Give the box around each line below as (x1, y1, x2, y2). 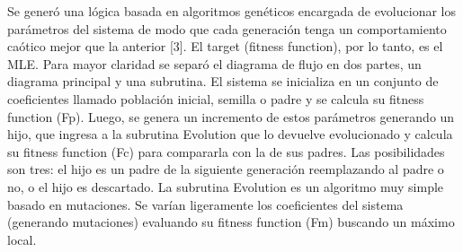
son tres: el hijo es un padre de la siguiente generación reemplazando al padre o (7, 160, 444, 178)
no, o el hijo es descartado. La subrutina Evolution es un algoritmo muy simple (7, 177, 444, 196)
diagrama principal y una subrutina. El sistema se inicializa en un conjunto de (7, 72, 439, 91)
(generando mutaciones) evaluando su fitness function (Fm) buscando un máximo (7, 213, 455, 231)
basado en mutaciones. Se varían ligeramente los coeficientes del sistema (7, 195, 404, 213)
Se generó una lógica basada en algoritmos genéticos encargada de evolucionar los (7, 2, 456, 20)
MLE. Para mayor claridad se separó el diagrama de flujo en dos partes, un (7, 54, 422, 73)
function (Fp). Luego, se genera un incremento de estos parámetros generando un (7, 107, 455, 126)
